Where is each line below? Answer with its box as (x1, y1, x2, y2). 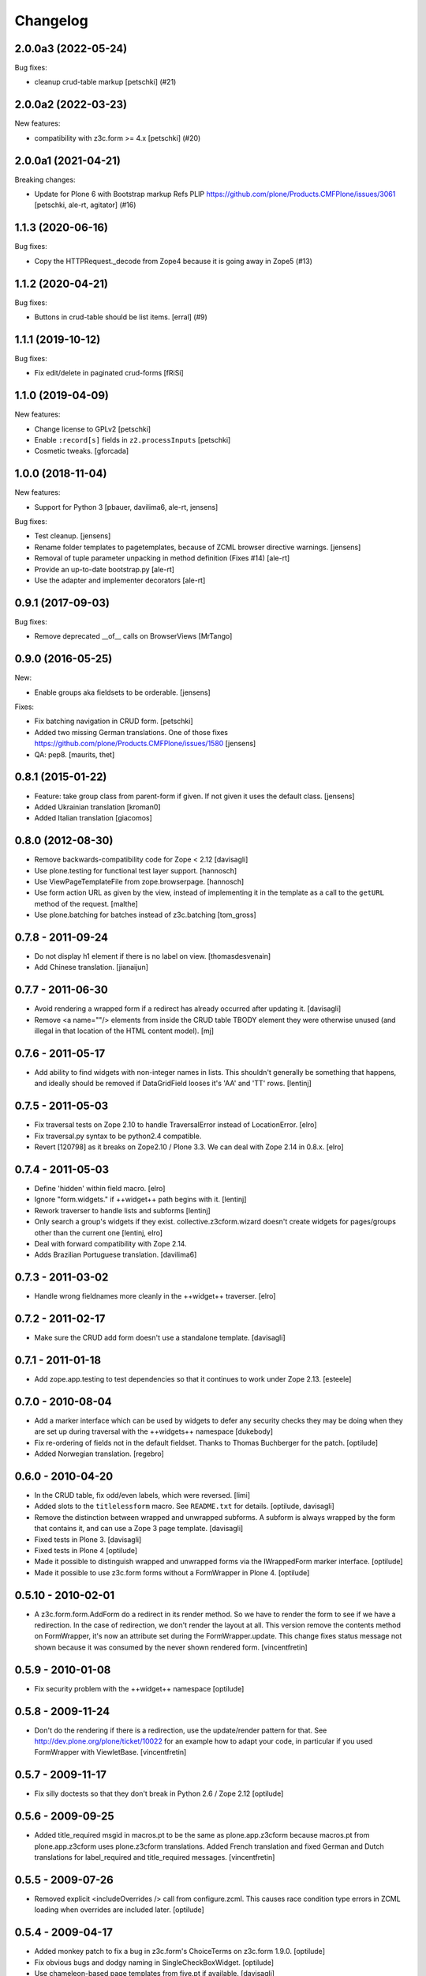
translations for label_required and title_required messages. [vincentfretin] (34, 1853, 275, 1862)
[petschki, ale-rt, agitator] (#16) (34, 200, 136, 209)
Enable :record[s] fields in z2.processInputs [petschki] (34, 436, 231, 445)
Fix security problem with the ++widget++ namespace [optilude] (34, 1684, 245, 1693)
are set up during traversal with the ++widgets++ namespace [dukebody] (34, 1427, 274, 1436)
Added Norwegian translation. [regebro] (34, 1449, 165, 1458)
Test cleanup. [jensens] (34, 531, 111, 541)
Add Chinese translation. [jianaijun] (34, 963, 149, 972)
